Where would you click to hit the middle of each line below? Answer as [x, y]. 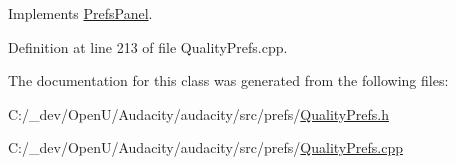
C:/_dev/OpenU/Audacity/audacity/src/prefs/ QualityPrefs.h [198, 113]
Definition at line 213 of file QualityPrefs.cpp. [148, 46]
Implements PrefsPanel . [80, 13]
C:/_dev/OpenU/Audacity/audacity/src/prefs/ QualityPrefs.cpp [205, 147]
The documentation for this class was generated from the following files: [228, 80]
